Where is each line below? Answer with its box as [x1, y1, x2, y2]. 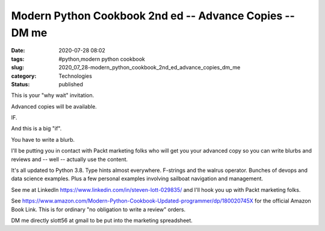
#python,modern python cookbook [58, 55, 146, 63]
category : [11, 72, 37, 80]
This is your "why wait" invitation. [11, 92, 94, 99]
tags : [11, 55, 25, 63]
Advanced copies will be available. [11, 103, 97, 110]
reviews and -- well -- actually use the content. [11, 156, 128, 163]
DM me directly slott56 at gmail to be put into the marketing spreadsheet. [11, 217, 193, 224]
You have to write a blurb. [11, 136, 75, 143]
